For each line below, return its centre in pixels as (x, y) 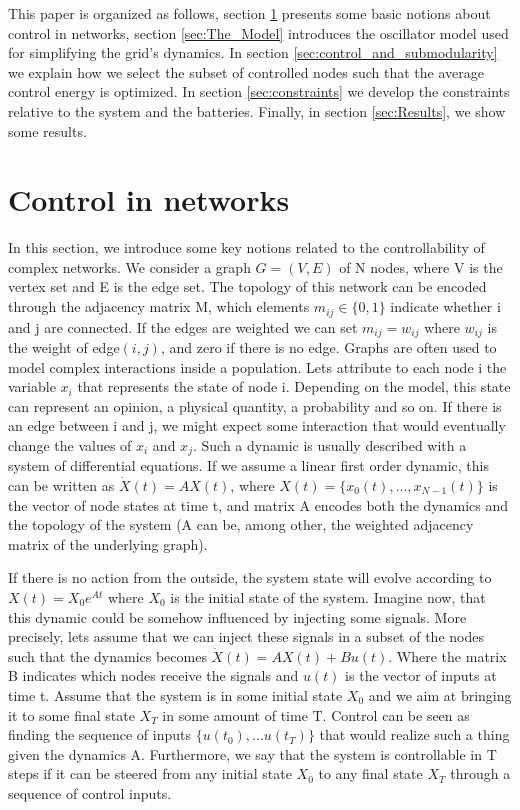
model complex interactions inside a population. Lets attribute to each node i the (257, 366)
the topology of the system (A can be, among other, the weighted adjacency (241, 524)
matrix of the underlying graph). (108, 543)
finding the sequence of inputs (99, 734)
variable (32, 386)
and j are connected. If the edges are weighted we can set (183, 326)
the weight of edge (64, 346)
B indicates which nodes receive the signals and (153, 675)
